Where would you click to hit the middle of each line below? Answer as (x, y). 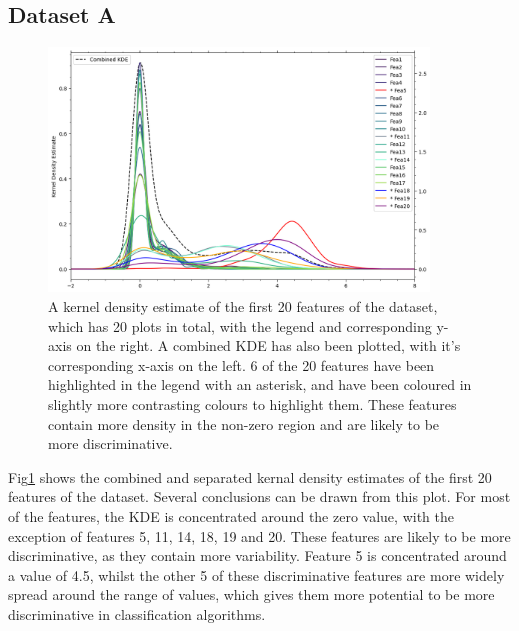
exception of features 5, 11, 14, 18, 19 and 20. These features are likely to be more (259, 535)
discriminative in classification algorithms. (137, 613)
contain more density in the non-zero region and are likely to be (244, 423)
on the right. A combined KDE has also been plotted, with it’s (268, 345)
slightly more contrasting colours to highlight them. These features (252, 403)
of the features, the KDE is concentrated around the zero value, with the (231, 515)
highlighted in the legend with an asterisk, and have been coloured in (260, 384)
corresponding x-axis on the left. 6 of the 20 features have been (241, 364)
